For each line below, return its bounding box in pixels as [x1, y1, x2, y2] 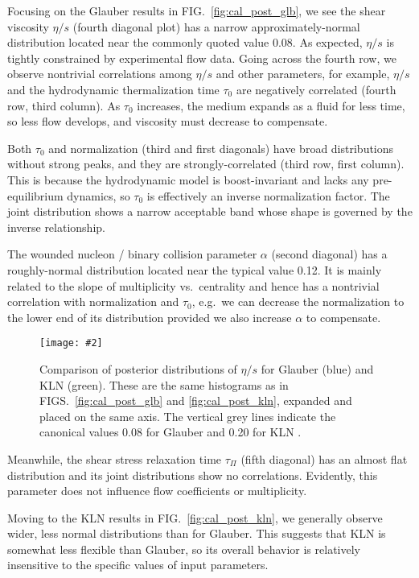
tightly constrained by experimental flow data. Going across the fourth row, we [7, 49, 396, 66]
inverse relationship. [7, 218, 105, 235]
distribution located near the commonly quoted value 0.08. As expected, [7, 34, 363, 51]
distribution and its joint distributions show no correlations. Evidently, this [7, 466, 378, 483]
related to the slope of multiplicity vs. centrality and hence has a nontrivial [7, 277, 380, 294]
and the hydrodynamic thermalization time [7, 81, 220, 97]
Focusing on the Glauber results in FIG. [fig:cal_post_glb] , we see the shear [7, 2, 386, 19]
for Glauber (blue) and [261, 360, 374, 377]
